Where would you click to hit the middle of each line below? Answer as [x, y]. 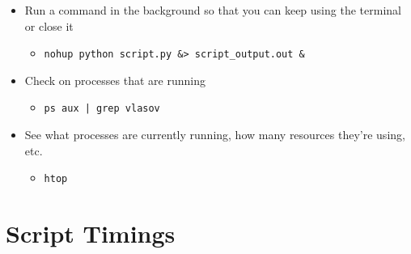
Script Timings [91, 233]
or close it [49, 25]
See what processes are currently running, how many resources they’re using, [215, 135]
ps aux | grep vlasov [102, 109]
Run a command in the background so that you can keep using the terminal [213, 10]
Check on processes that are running [115, 80]
